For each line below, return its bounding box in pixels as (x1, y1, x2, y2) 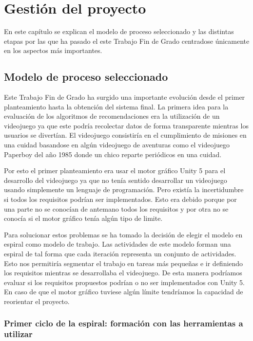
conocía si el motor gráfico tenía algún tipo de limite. (4, 213, 163, 223)
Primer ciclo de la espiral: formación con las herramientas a (4, 317, 243, 329)
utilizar (4, 328, 33, 340)
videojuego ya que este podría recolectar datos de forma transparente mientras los (4, 120, 249, 130)
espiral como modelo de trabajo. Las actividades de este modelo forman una (4, 239, 231, 249)
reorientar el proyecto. (4, 296, 70, 306)
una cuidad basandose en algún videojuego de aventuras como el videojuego (4, 140, 230, 150)
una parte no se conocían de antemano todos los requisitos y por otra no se (4, 203, 229, 214)
